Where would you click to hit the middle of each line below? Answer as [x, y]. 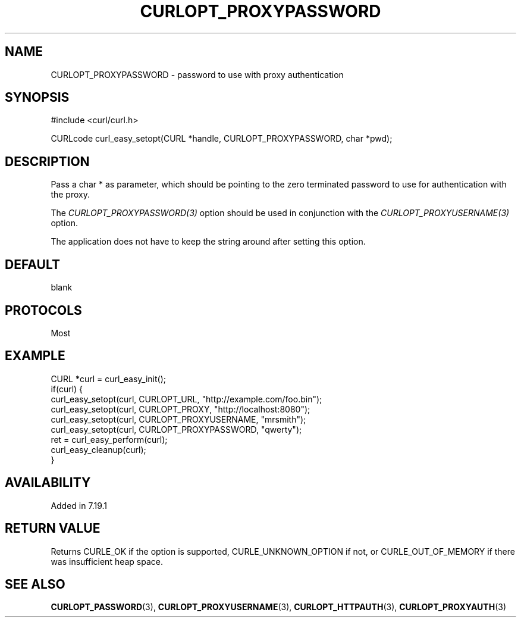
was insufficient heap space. [107, 561]
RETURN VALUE [53, 529]
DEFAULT [32, 264]
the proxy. [70, 195]
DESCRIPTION [47, 161]
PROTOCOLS [43, 310]
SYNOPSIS [37, 98]
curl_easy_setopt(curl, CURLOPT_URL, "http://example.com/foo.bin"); [186, 399]
